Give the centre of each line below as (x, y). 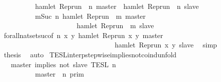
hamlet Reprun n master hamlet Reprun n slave (117, 6)
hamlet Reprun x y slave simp (166, 45)
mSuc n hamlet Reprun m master (90, 16)
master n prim (59, 74)
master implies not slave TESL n (63, 64)
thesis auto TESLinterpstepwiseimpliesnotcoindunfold (90, 54)
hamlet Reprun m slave (115, 25)
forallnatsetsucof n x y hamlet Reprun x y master (83, 35)
